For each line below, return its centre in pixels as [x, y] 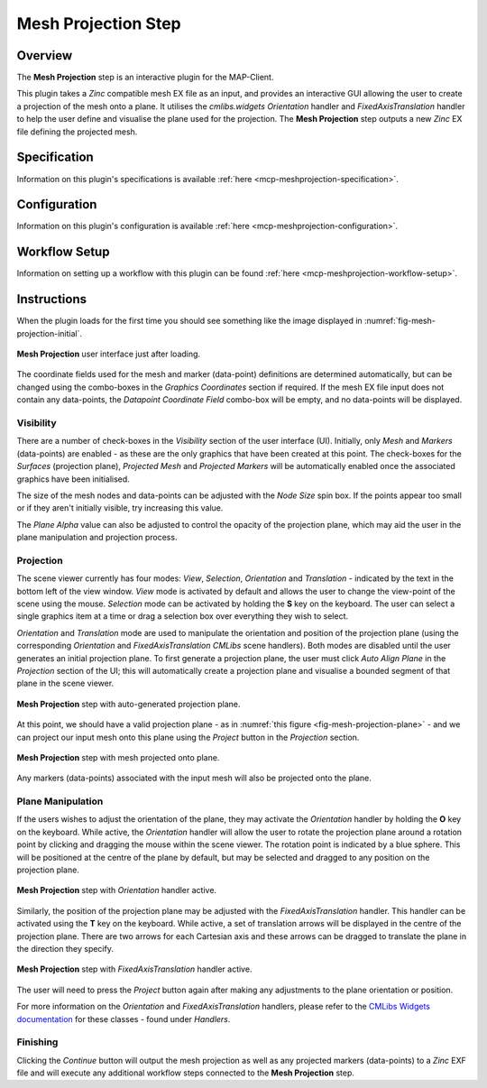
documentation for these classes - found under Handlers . [124, 1019]
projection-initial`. [50, 333]
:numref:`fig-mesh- [400, 321]
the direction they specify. [65, 948]
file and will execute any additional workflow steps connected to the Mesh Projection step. [186, 1073]
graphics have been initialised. [73, 479]
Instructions [52, 299]
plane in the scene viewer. [65, 683]
